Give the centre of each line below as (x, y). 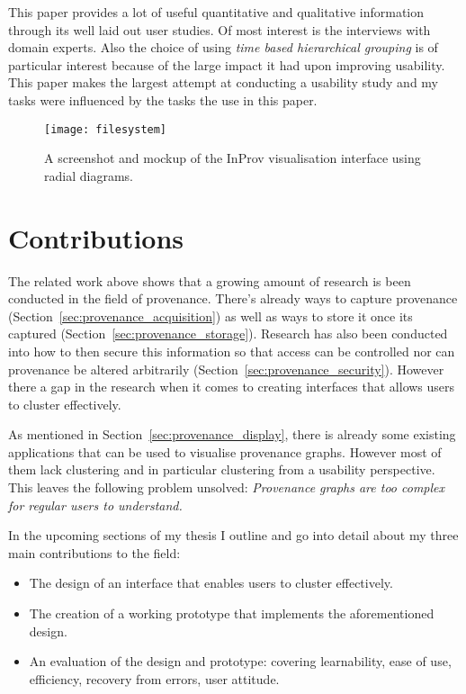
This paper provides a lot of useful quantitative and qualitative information (216, 12)
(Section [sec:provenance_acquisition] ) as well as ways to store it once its (211, 315)
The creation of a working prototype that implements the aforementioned (232, 613)
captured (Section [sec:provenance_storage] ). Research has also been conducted (228, 333)
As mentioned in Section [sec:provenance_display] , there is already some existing (232, 434)
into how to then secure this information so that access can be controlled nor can (232, 351)
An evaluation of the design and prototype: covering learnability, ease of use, (240, 661)
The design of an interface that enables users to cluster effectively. (211, 583)
